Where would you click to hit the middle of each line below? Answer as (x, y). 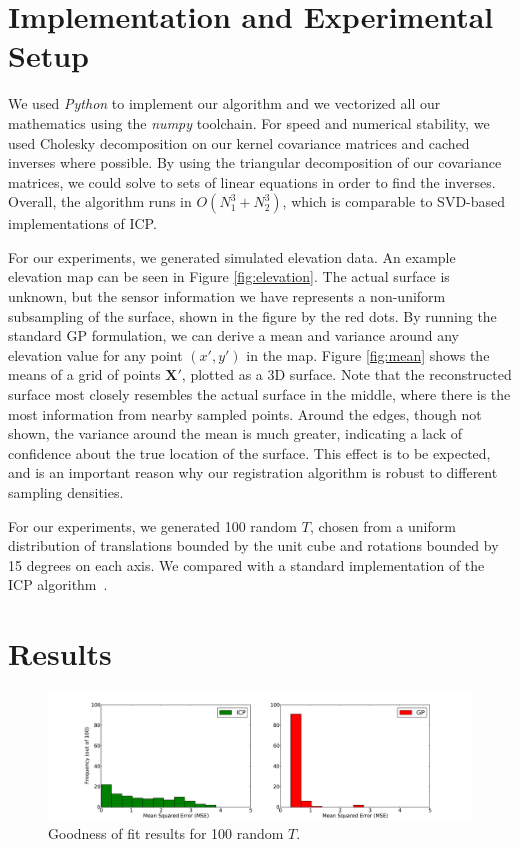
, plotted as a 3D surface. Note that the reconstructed (346, 374)
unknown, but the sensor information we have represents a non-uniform (227, 296)
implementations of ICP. (82, 223)
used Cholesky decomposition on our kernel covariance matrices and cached (239, 142)
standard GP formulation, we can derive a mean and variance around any (233, 335)
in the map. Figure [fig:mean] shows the (368, 354)
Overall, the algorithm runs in (100, 201)
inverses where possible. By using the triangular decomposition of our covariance (255, 162)
